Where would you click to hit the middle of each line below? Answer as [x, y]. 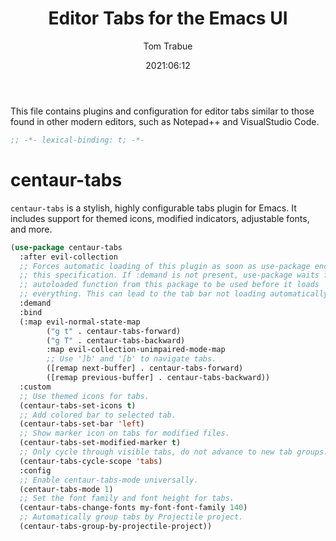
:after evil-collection [68, 257]
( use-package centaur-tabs [66, 247]
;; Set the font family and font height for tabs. [127, 498]
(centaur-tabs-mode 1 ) [66, 489]
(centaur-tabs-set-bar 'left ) [82, 424]
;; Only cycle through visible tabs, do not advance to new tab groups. [174, 452]
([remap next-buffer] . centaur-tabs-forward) [145, 368]
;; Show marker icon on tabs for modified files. [124, 433]
